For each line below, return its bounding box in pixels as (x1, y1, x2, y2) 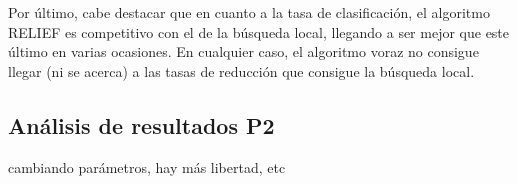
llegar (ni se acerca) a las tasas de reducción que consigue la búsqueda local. (8, 60, 475, 81)
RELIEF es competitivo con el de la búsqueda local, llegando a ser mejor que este (8, 21, 510, 42)
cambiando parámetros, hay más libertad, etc (8, 156, 286, 177)
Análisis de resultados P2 (8, 109, 275, 140)
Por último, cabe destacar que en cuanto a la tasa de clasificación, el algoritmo (8, 2, 490, 22)
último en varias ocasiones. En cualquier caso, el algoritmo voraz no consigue (8, 41, 479, 62)
